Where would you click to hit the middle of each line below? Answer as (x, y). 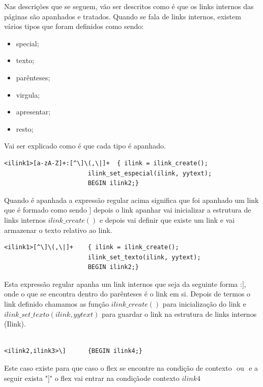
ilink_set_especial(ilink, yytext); (150, 173)
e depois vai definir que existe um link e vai (167, 219)
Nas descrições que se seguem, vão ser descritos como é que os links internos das (129, 6)
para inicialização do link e (204, 304)
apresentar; (33, 112)
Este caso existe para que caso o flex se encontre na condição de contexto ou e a (131, 368)
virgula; (28, 94)
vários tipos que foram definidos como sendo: (74, 26)
